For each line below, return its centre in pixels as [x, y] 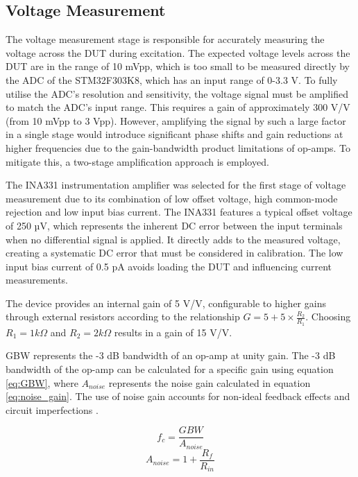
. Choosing [328, 316]
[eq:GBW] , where [42, 382]
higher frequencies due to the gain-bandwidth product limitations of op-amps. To [178, 147]
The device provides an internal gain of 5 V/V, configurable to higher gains [166, 303]
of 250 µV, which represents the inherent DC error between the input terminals [174, 225]
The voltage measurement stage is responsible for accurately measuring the [165, 39]
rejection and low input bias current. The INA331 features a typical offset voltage [179, 212]
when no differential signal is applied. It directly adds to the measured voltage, [173, 239]
